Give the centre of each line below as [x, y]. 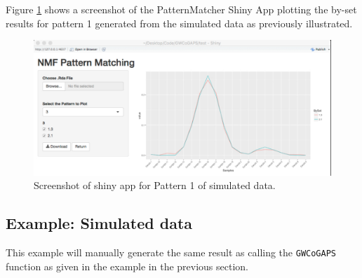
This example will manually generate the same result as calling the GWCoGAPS [171, 252]
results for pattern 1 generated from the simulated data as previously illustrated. [179, 23]
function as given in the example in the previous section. [127, 266]
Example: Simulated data [99, 223]
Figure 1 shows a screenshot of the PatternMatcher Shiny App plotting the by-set [181, 9]
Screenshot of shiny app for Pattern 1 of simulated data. [155, 185]
